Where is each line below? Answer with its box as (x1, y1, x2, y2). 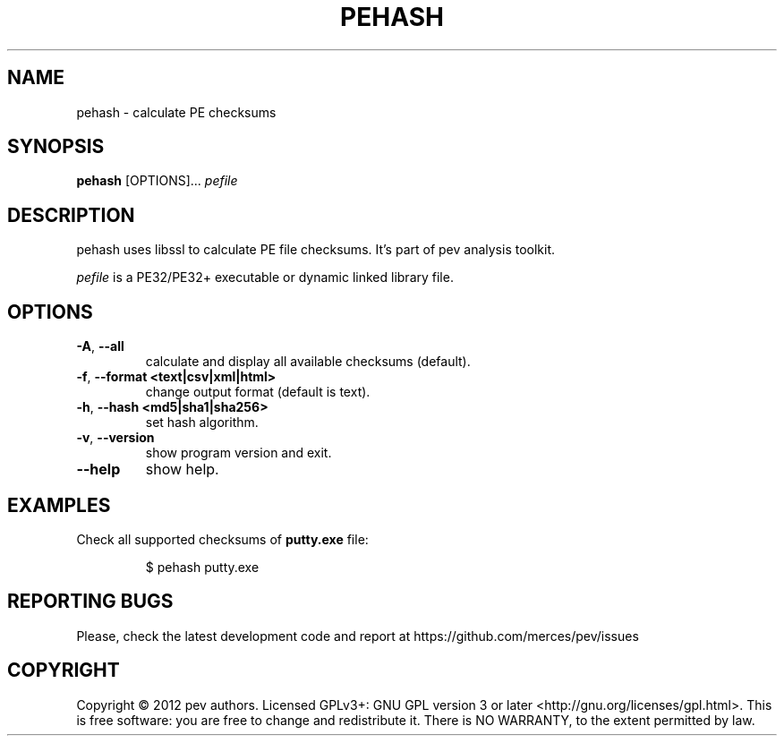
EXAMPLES (7, 493, 111, 517)
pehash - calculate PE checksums (76, 104, 277, 120)
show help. (145, 460, 219, 479)
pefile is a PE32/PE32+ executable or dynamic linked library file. (76, 269, 454, 286)
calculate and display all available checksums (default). (145, 354, 471, 370)
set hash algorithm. (145, 414, 259, 431)
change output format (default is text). (145, 384, 371, 400)
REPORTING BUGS (7, 590, 174, 613)
